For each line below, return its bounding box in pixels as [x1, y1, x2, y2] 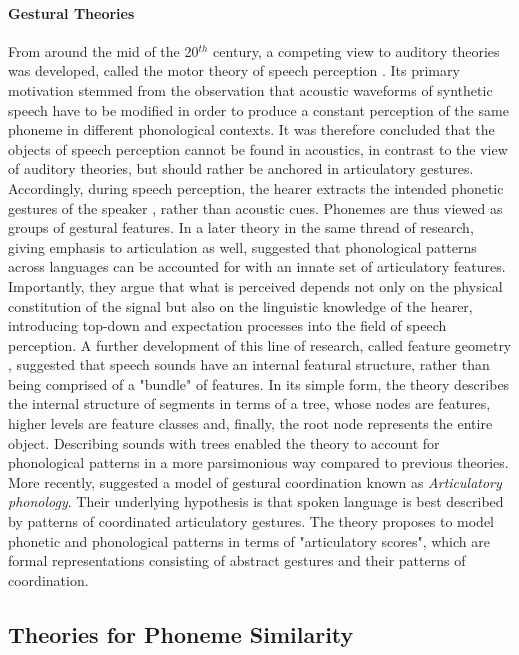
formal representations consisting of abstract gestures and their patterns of [8, 550, 466, 571]
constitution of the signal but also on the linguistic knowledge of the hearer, [8, 295, 473, 316]
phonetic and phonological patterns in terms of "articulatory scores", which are [8, 530, 490, 551]
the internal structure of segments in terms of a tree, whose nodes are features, [8, 393, 491, 414]
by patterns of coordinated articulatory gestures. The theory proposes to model [8, 511, 495, 532]
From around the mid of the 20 [8, 40, 199, 61]
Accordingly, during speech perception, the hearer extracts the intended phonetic [8, 177, 504, 198]
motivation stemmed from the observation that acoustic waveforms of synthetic [8, 79, 493, 100]
